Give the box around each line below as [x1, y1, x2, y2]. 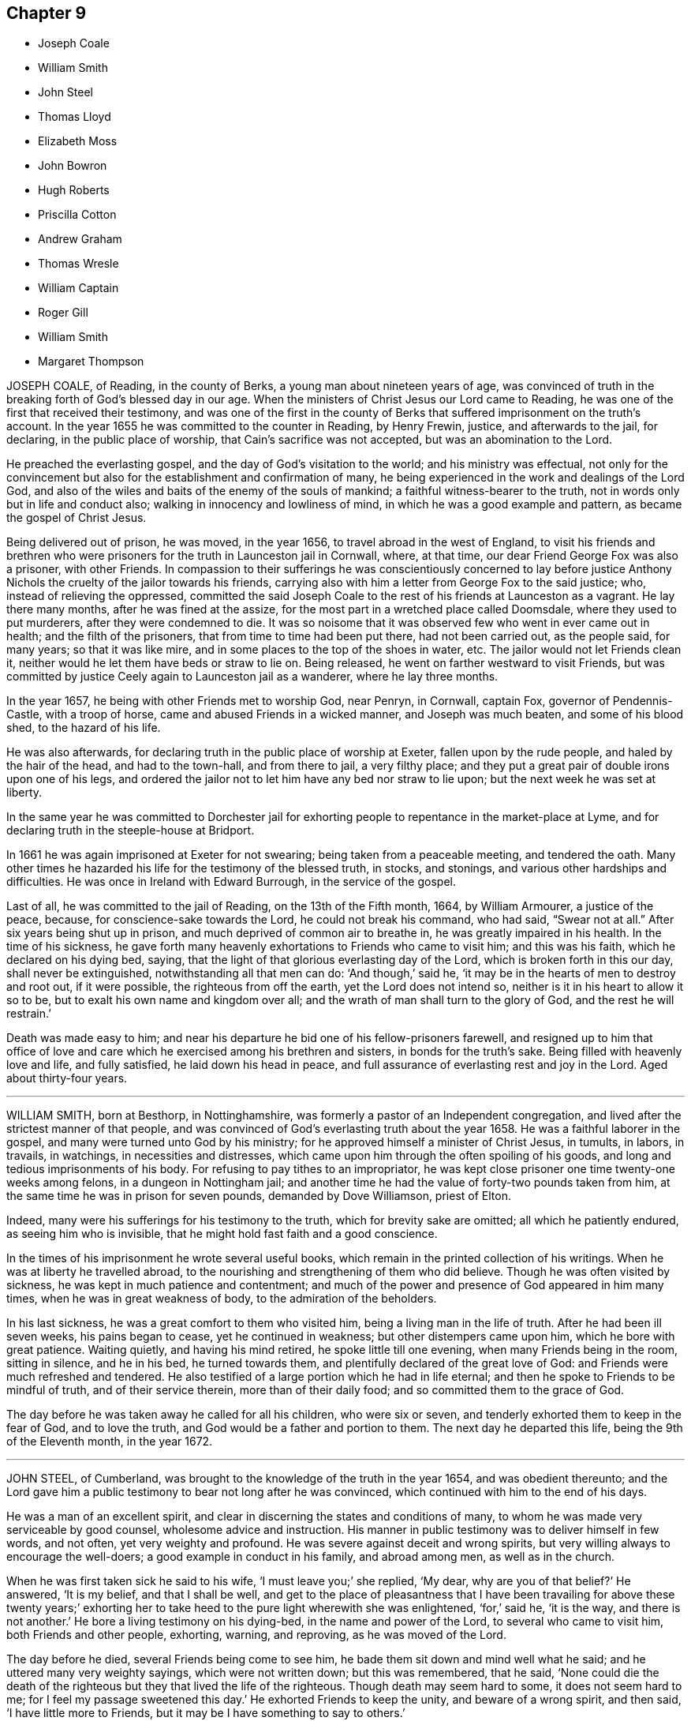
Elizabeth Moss [38, 134, 118, 148]
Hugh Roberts [38, 183, 110, 197]
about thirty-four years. [6, 1071, 128, 1085]
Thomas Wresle [38, 257, 119, 271]
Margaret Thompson [38, 354, 144, 369]
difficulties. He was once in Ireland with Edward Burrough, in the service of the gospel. [6, 875, 456, 889]
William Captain [38, 281, 119, 295]
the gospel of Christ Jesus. [6, 511, 147, 525]
